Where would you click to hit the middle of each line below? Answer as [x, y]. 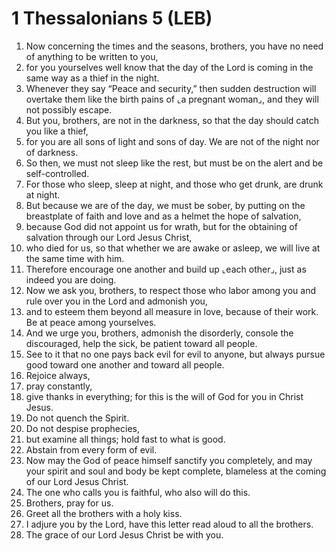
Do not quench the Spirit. [77, 418]
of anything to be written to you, [92, 56]
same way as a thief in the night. [92, 78]
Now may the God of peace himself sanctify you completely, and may [169, 460]
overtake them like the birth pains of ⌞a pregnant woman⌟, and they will [172, 99]
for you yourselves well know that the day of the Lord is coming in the [169, 67]
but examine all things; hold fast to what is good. [125, 439]
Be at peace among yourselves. [91, 322]
